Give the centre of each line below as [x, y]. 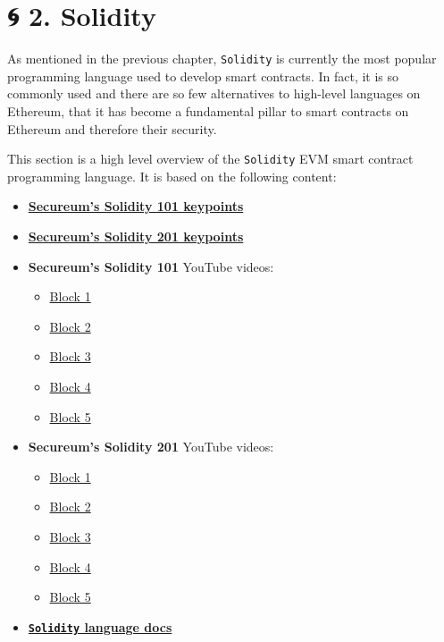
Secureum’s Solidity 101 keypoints [136, 206]
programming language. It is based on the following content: [172, 176]
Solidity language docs [100, 626]
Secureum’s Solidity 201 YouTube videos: [151, 447]
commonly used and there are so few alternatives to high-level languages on [214, 93]
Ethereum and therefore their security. [112, 128]
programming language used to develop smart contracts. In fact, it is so [203, 76]
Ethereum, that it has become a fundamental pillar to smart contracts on [208, 110]
